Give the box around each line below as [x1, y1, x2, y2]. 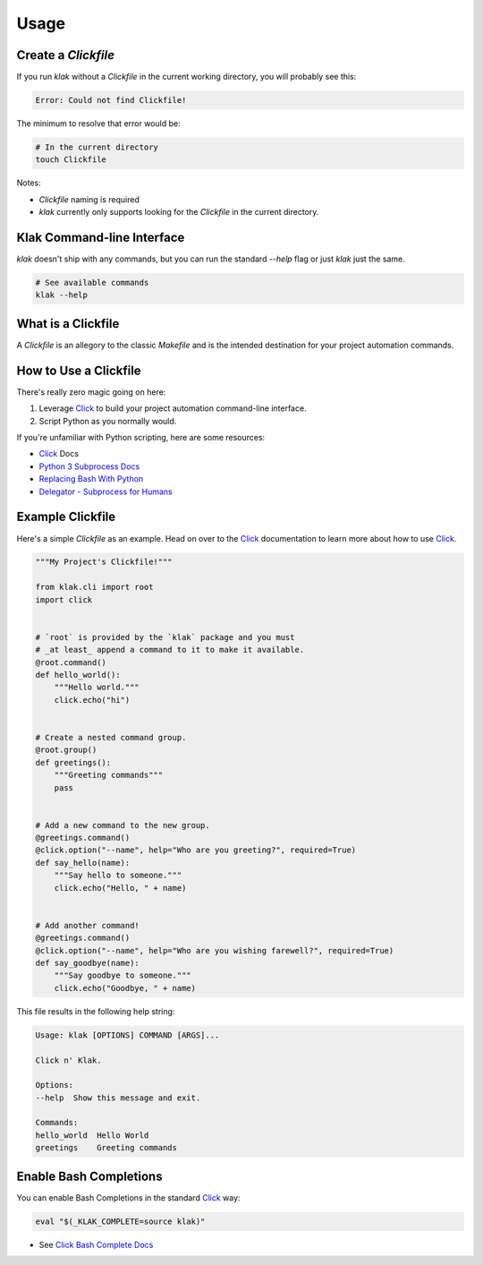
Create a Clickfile [16, 47, 115, 63]
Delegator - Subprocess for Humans [38, 486, 174, 497]
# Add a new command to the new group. [35, 820, 210, 830]
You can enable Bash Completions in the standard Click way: [16, 1192, 241, 1203]
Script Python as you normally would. [38, 415, 177, 426]
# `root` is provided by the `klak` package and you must [35, 632, 295, 642]
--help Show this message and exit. [35, 1092, 201, 1103]
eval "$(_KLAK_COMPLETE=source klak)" [35, 1216, 206, 1227]
